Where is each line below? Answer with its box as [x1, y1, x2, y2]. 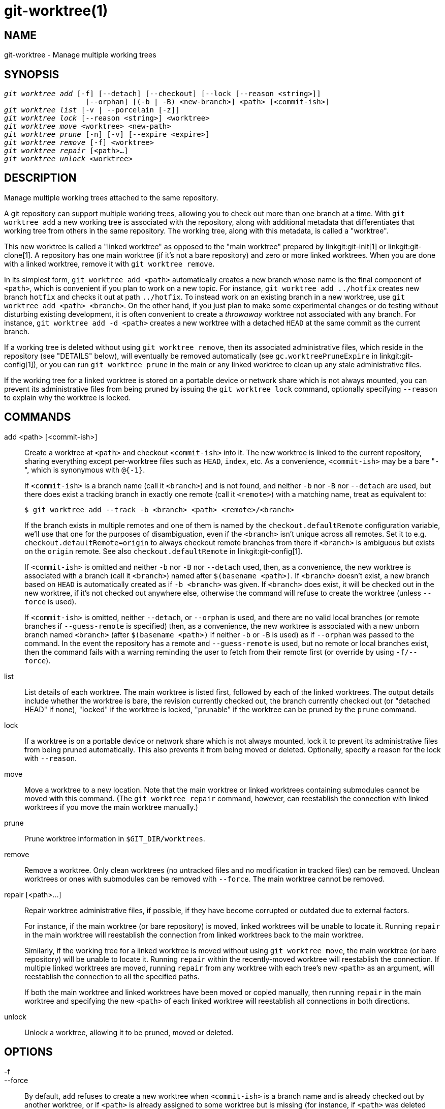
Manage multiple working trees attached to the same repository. [4, 193, 218, 202]
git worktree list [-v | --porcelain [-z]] [4, 106, 180, 114]
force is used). [24, 597, 77, 606]
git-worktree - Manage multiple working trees [4, 50, 156, 60]
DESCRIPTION [4, 171, 77, 185]
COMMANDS [4, 411, 71, 424]
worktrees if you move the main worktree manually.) [24, 802, 198, 811]
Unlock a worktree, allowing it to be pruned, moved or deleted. [24, 1028, 234, 1037]
